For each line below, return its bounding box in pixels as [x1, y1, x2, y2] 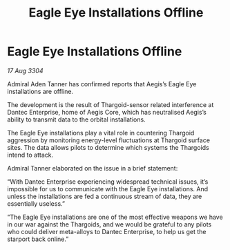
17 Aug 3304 [7, 66, 44, 75]
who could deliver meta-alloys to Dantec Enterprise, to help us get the [7, 227, 207, 235]
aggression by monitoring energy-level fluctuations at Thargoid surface [7, 136, 211, 144]
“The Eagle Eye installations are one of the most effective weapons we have [7, 213, 223, 221]
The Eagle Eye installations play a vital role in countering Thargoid [7, 128, 195, 137]
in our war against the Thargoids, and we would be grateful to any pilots [7, 220, 212, 229]
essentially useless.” [7, 199, 66, 208]
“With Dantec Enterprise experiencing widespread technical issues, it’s [7, 177, 209, 186]
